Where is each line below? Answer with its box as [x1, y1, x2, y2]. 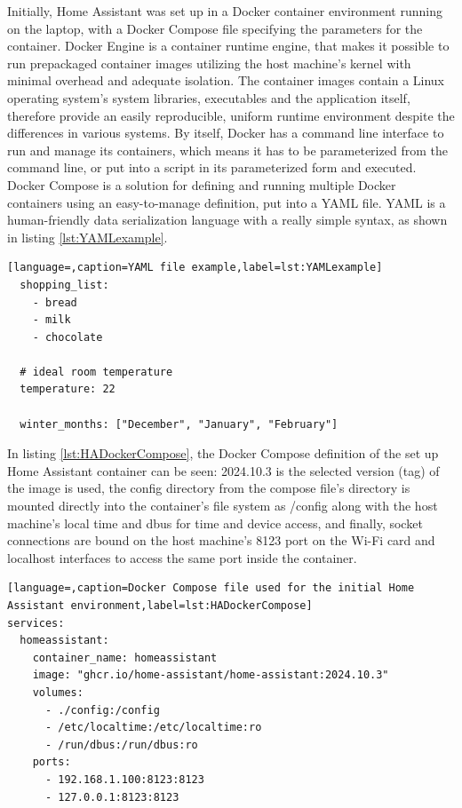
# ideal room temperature [20, 365, 173, 378]
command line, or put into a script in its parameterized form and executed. [7, 158, 417, 177]
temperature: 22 [20, 383, 115, 396]
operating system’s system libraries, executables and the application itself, [7, 88, 410, 107]
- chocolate [32, 330, 103, 344]
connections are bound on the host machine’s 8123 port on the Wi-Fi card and [7, 531, 435, 550]
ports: [32, 756, 71, 769]
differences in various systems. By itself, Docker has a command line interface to [7, 123, 444, 142]
